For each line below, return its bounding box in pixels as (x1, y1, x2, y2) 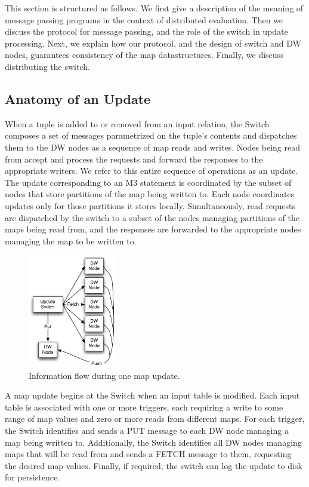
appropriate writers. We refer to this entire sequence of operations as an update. (5, 164, 298, 177)
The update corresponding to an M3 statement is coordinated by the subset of (5, 176, 292, 188)
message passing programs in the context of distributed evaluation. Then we (5, 13, 283, 26)
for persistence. (5, 471, 60, 483)
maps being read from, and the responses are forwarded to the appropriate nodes (5, 223, 301, 235)
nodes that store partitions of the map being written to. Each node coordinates (5, 188, 295, 200)
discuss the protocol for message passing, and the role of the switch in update (5, 25, 288, 38)
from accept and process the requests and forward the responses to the (5, 152, 263, 165)
